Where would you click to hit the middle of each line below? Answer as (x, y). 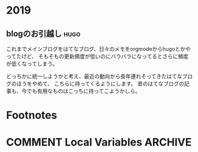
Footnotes (32, 115)
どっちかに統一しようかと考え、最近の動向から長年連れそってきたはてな (94, 76)
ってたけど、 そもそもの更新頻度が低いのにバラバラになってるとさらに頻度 (97, 56)
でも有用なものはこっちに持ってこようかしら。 (83, 91)
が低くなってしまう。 (32, 64)
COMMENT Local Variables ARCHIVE (99, 142)
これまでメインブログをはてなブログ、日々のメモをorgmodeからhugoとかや (98, 49)
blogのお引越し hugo (44, 33)
